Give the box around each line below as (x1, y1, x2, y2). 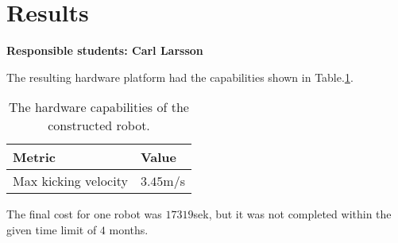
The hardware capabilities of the (9, 98, 189, 117)
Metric (13, 148, 56, 167)
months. (109, 221, 149, 237)
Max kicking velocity (13, 172, 128, 191)
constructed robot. (48, 116, 150, 135)
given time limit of (6, 221, 97, 237)
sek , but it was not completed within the (193, 206, 392, 222)
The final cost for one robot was (6, 206, 162, 222)
